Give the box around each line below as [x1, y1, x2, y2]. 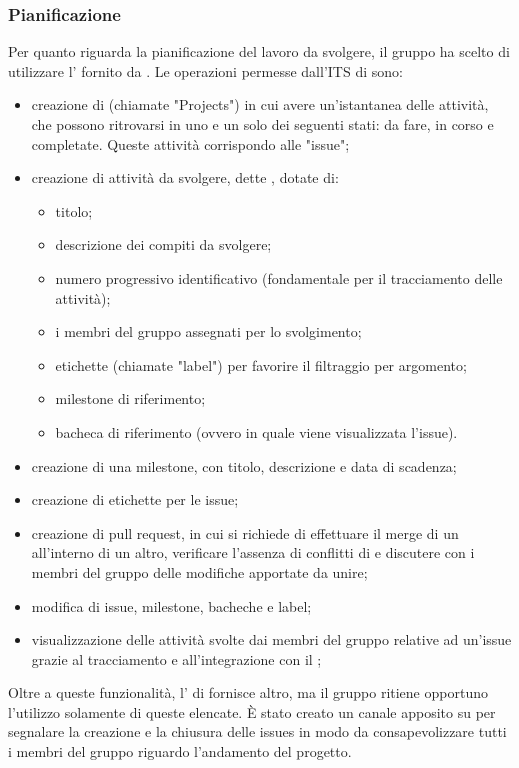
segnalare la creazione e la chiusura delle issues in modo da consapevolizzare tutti [8, 721, 507, 742]
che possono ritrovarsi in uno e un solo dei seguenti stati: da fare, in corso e [31, 114, 494, 134]
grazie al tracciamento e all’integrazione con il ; [31, 648, 322, 669]
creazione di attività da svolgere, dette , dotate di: [31, 167, 339, 188]
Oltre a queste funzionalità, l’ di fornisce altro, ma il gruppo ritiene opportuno [8, 682, 488, 703]
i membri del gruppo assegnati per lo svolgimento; [55, 321, 362, 342]
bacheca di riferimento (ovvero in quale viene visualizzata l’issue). [55, 421, 458, 442]
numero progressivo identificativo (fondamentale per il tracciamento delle [55, 267, 503, 288]
